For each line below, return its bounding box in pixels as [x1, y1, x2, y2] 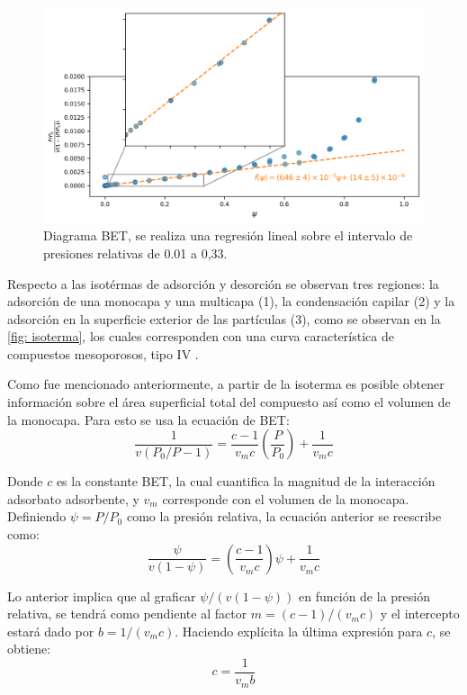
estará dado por [7, 621, 94, 640]
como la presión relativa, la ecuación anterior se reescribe [126, 507, 442, 526]
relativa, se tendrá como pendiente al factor [7, 604, 247, 623]
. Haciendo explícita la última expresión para [175, 621, 423, 640]
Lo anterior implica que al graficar [7, 586, 196, 605]
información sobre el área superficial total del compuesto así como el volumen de [7, 393, 451, 411]
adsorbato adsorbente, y [7, 489, 139, 508]
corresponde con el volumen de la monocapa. [162, 489, 409, 508]
